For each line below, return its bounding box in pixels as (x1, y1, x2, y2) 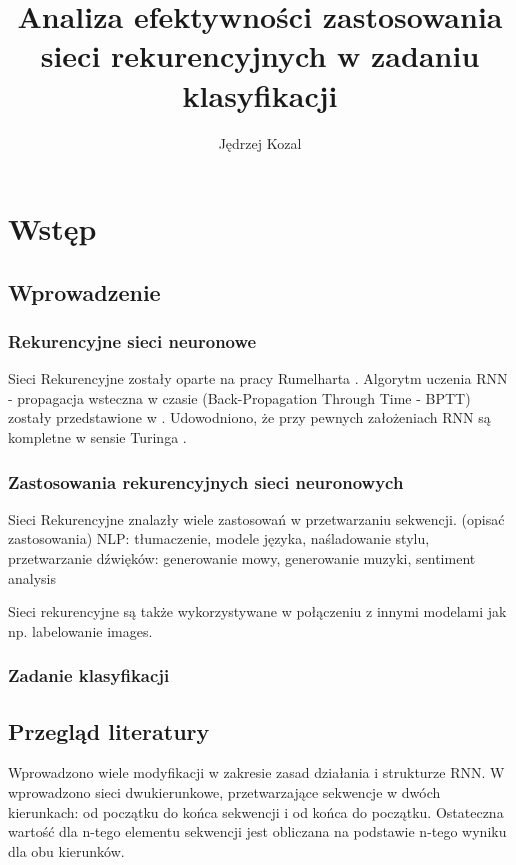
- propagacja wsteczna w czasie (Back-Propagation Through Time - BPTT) (8, 387, 471, 408)
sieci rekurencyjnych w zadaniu (40, 35, 480, 76)
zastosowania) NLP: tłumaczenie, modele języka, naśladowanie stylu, (8, 528, 430, 549)
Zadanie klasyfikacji (8, 663, 170, 688)
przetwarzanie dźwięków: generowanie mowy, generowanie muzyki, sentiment (8, 548, 476, 569)
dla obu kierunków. (8, 840, 125, 861)
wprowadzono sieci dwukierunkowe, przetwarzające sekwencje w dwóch (8, 782, 441, 803)
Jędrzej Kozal (218, 132, 302, 153)
